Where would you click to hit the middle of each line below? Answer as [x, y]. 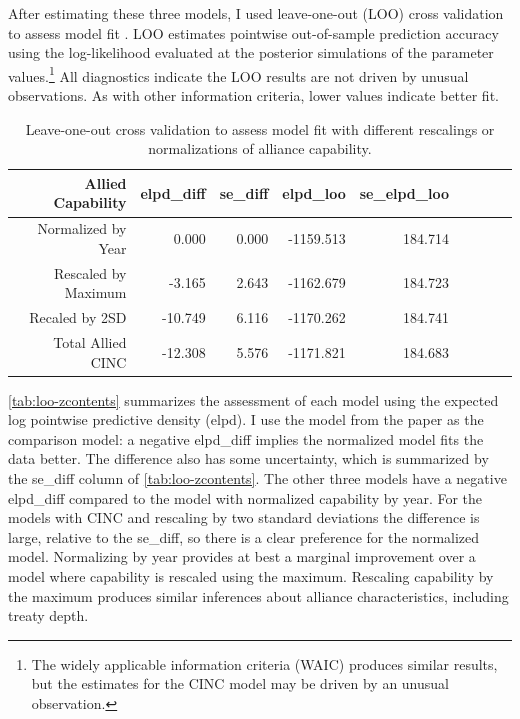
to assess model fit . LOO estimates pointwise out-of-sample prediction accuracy [253, 32]
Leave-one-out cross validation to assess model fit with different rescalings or [260, 128]
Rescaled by [90, 272]
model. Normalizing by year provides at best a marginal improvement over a [242, 556]
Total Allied [90, 341]
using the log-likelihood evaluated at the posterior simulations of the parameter [251, 52]
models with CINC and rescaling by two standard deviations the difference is [244, 517]
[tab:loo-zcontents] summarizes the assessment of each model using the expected [253, 399]
